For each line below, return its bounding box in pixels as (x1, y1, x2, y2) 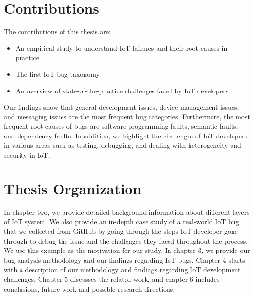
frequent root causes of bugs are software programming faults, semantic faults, (4, 121, 238, 131)
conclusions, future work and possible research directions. (4, 283, 175, 294)
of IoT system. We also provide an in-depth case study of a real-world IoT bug (4, 216, 239, 227)
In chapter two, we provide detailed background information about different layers (4, 206, 250, 217)
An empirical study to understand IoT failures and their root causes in (15, 43, 228, 53)
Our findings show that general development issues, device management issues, (4, 102, 239, 112)
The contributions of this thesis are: (4, 26, 111, 37)
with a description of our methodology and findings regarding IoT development (4, 264, 241, 274)
